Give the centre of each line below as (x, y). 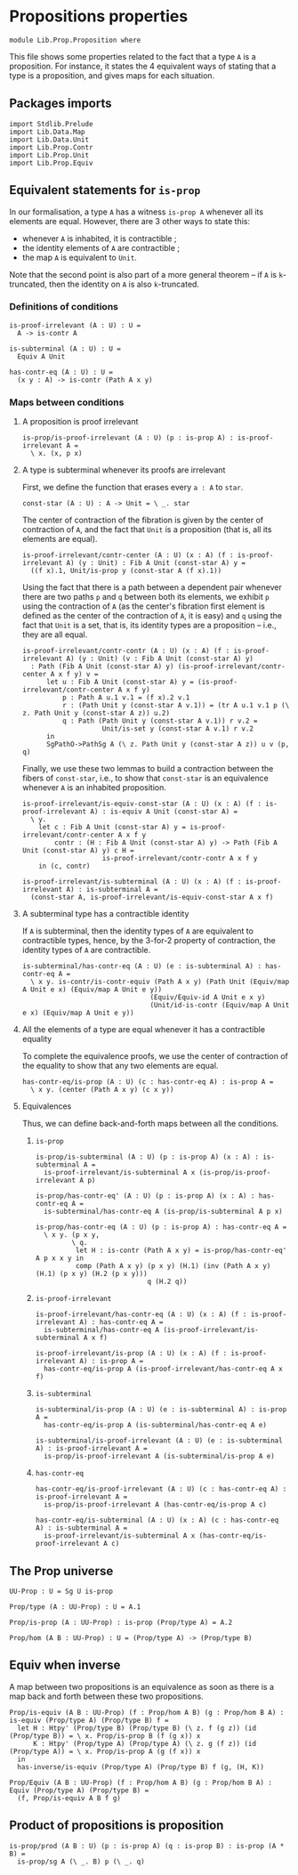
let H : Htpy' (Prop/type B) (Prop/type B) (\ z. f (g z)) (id (137, 1728)
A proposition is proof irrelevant (80, 422)
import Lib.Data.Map (48, 132)
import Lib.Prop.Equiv (51, 163)
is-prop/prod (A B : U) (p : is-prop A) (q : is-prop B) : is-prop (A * (147, 1846)
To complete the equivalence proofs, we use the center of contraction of (155, 1056)
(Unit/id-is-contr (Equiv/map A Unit (220, 1006)
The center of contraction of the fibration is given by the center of (143, 520)
